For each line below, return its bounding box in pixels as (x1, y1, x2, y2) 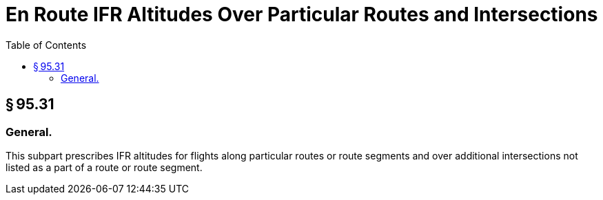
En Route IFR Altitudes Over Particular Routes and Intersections (6, 3, 598, 26)
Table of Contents (6, 38, 87, 51)
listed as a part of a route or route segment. (6, 161, 203, 173)
